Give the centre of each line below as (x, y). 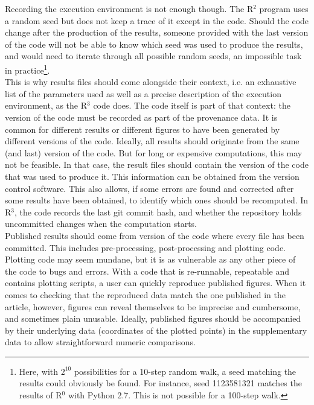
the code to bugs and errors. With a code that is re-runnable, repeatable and (147, 271)
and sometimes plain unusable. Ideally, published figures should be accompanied (153, 318)
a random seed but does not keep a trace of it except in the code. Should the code (157, 20)
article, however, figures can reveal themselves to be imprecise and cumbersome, (153, 306)
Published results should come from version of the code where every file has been (155, 235)
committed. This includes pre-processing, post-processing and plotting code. (145, 247)
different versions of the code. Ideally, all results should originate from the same (152, 141)
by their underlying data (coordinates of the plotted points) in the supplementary (156, 330)
